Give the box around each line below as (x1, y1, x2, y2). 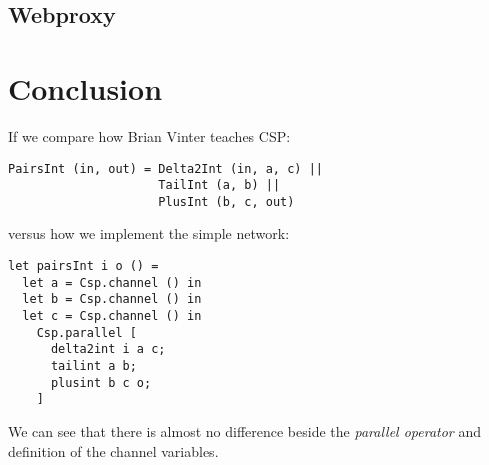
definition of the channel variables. (8, 440, 219, 461)
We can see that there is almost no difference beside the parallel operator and (8, 420, 481, 441)
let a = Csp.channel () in (22, 275, 202, 290)
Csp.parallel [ (36, 325, 137, 340)
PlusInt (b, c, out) (158, 194, 295, 209)
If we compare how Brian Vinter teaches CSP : (8, 125, 291, 146)
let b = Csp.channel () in (22, 292, 202, 307)
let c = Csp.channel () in (22, 309, 202, 324)
